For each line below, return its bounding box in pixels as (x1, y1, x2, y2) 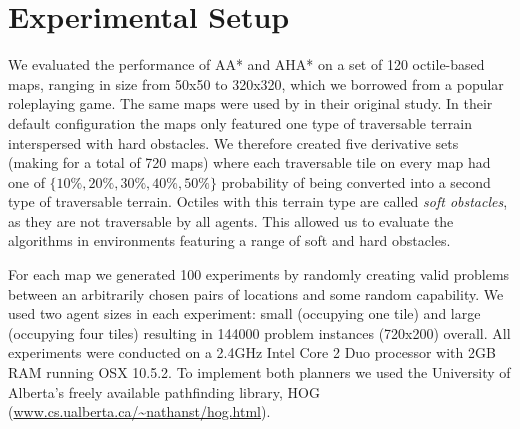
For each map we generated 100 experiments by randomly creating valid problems (8, 264, 510, 285)
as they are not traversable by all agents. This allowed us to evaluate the (8, 210, 454, 231)
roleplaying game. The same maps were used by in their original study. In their (8, 93, 493, 114)
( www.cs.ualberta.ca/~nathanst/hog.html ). (8, 401, 271, 422)
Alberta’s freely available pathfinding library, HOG (8, 381, 320, 402)
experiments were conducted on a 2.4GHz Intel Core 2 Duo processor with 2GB (8, 342, 496, 363)
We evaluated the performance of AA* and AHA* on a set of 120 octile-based (8, 54, 485, 75)
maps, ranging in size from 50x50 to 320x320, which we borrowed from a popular (8, 73, 504, 94)
